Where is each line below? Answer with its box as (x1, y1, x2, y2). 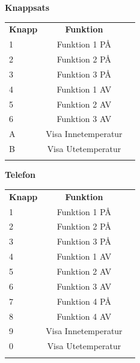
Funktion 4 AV (56, 310, 112, 322)
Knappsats (5, 1, 50, 13)
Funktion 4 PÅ (56, 294, 112, 307)
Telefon (5, 168, 35, 181)
